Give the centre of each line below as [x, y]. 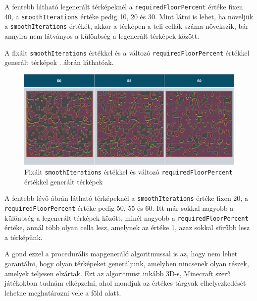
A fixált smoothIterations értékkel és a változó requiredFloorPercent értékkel [127, 52]
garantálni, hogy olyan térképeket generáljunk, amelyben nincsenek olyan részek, [127, 263]
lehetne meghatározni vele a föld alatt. [63, 292]
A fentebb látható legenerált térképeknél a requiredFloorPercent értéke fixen [124, 6]
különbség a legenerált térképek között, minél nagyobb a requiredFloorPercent [127, 217]
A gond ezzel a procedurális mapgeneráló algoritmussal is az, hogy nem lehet [121, 254]
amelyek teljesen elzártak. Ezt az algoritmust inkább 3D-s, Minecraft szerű [118, 273]
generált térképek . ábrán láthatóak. [59, 62]
